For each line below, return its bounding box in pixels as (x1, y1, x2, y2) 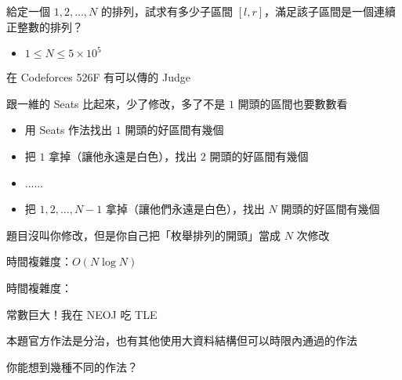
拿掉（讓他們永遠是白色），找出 (105, 201, 265, 217)
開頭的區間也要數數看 (237, 95, 348, 111)
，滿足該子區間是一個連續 (264, 3, 397, 19)
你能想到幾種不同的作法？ (6, 358, 138, 375)
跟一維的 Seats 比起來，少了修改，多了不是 (6, 95, 226, 111)
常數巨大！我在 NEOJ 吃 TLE (6, 306, 158, 322)
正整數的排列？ (6, 18, 83, 34)
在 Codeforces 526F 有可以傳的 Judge (6, 69, 190, 85)
